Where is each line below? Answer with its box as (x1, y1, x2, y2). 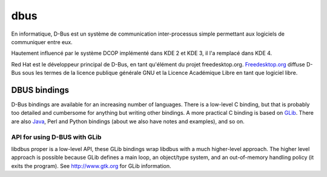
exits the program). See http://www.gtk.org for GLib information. (11, 162, 172, 169)
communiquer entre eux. (11, 38, 73, 45)
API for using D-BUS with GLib (11, 133, 102, 141)
